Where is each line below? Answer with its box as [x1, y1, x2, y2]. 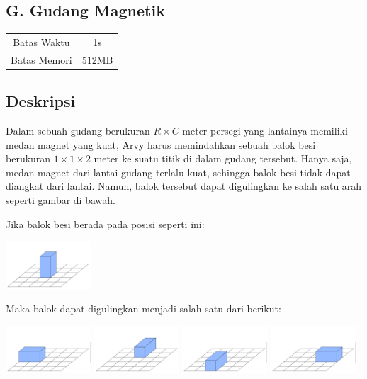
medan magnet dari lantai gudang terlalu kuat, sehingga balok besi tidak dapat [6, 164, 351, 179]
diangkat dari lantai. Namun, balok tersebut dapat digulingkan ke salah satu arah [6, 179, 362, 193]
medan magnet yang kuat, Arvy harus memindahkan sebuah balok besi [6, 137, 316, 152]
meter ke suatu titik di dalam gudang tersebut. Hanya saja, [94, 151, 352, 166]
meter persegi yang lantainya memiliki [182, 123, 348, 138]
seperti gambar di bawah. [6, 193, 115, 208]
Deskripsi [6, 90, 76, 112]
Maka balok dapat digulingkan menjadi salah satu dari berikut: [6, 301, 281, 316]
